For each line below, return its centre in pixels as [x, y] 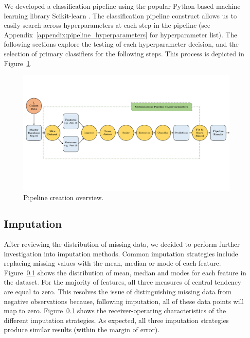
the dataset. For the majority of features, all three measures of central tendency [123, 282]
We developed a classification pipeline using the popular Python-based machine [122, 6]
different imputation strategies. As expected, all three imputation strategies [116, 320]
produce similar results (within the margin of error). [82, 330]
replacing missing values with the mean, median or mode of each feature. [113, 263]
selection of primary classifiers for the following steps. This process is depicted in [124, 53]
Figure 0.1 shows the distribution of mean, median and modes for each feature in [125, 272]
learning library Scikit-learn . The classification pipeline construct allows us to [120, 15]
